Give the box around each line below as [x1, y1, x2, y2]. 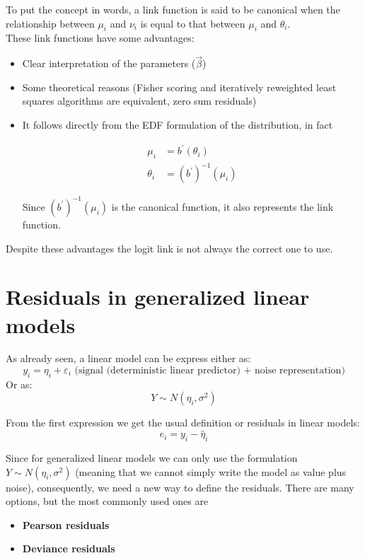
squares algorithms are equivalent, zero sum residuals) [22, 93, 257, 108]
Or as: [6, 376, 33, 391]
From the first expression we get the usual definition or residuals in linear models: [6, 415, 360, 430]
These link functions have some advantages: [6, 30, 195, 45]
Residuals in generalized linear [6, 282, 310, 311]
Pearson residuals [22, 517, 110, 532]
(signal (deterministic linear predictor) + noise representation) [74, 366, 345, 376]
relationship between [6, 16, 95, 30]
